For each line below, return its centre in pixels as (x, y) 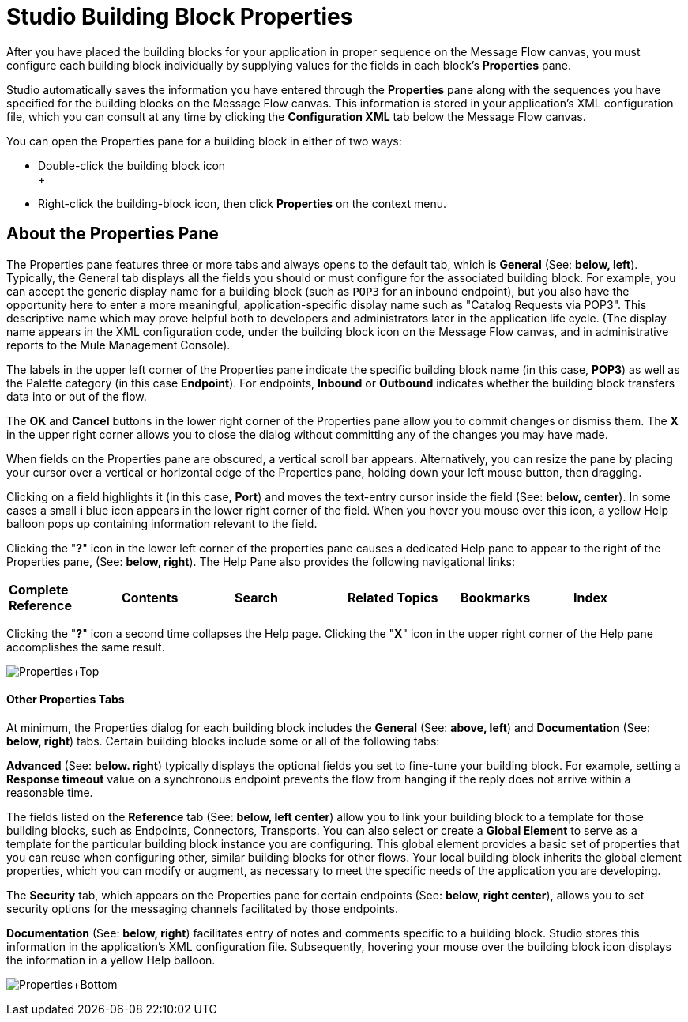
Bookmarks (495, 597)
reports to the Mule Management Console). (118, 345)
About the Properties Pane (113, 234)
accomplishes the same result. (86, 647)
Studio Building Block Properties (180, 17)
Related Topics (393, 597)
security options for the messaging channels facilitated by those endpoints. (202, 908)
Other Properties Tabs (66, 700)
